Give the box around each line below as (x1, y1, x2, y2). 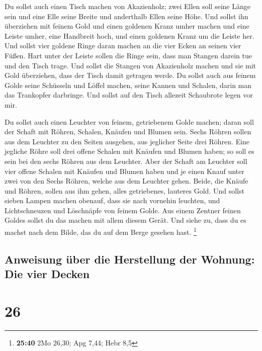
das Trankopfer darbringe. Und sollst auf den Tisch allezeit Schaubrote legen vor (5, 90, 253, 100)
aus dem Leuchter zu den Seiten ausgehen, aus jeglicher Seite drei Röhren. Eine (5, 136, 250, 146)
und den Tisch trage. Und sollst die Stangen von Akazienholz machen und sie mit (5, 60, 256, 70)
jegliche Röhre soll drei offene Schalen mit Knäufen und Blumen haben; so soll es (5, 146, 254, 156)
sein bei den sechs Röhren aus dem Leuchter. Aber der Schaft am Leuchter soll (5, 155, 247, 166)
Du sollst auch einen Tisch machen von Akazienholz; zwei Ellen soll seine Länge (5, 1, 250, 11)
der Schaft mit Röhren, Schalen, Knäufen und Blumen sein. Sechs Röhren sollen (5, 126, 251, 137)
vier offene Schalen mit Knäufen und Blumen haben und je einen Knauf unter (5, 165, 244, 176)
